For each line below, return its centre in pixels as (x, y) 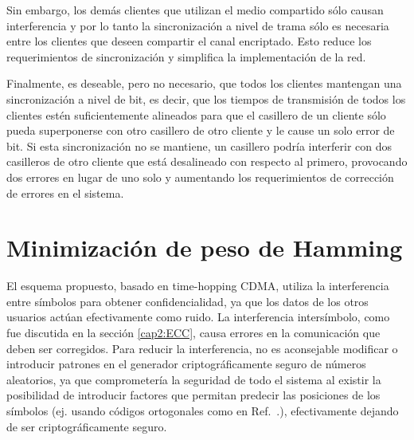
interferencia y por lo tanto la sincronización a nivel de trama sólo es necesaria (198, 25)
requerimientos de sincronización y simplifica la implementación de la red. (186, 56)
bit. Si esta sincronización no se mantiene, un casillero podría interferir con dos (199, 145)
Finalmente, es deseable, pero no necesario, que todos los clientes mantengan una (204, 83)
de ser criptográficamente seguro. (87, 426)
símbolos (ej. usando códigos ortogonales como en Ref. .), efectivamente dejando (203, 411)
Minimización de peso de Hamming (205, 247)
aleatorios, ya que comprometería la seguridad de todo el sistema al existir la (194, 379)
